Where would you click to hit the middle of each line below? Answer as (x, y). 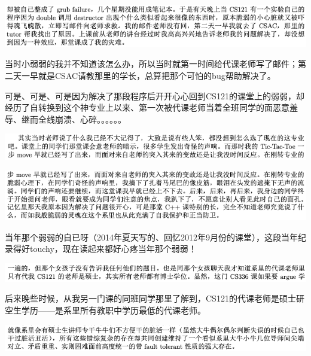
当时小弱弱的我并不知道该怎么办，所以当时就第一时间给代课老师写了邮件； (151, 64)
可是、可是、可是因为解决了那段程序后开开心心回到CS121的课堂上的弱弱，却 (155, 95)
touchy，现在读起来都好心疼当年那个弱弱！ (113, 249)
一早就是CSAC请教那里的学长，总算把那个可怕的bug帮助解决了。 (148, 76)
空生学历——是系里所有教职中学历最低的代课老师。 (105, 310)
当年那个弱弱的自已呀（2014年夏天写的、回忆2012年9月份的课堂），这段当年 (151, 237)
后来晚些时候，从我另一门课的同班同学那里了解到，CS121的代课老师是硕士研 (155, 298)
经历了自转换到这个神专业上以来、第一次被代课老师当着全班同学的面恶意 (147, 107)
